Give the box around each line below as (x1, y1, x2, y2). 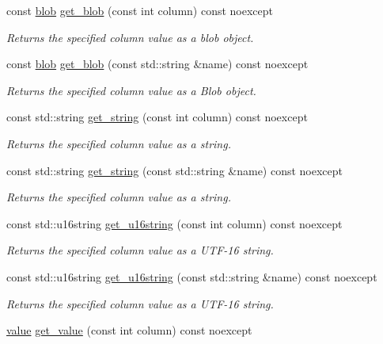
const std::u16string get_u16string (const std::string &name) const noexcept (6, 268, 377, 285)
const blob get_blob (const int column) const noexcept (6, 2, 274, 18)
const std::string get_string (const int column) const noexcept (6, 109, 308, 125)
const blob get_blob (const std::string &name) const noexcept (6, 55, 309, 72)
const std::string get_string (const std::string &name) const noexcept (6, 162, 343, 178)
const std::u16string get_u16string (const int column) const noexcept (6, 215, 343, 231)
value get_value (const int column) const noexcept (6, 322, 252, 338)
